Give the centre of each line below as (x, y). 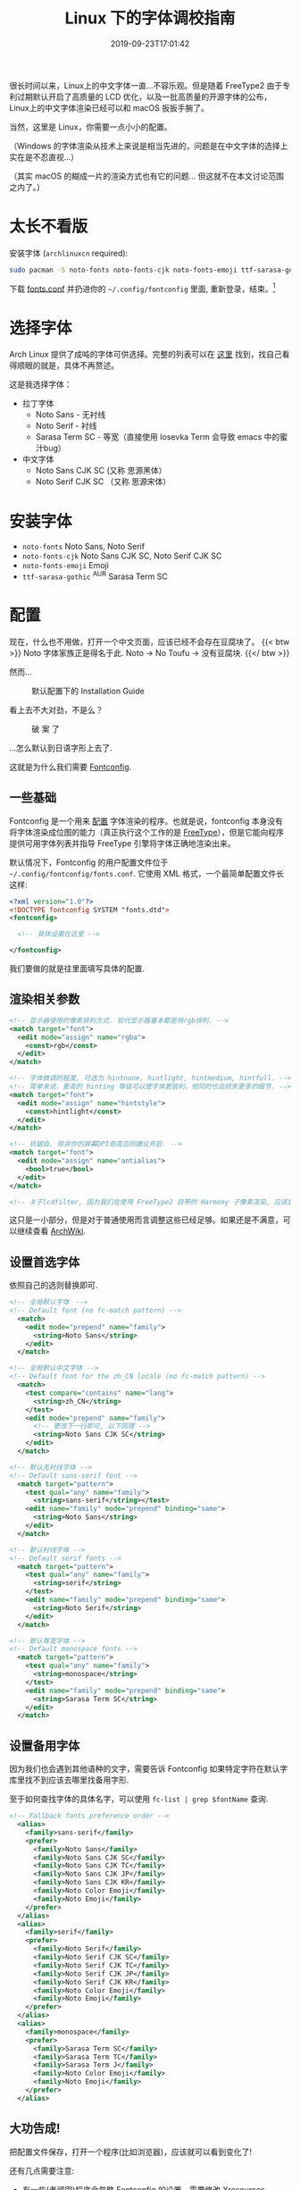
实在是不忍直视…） (44, 156)
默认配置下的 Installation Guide (88, 691)
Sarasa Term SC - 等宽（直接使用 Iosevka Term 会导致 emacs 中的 (158, 437)
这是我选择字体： (41, 384)
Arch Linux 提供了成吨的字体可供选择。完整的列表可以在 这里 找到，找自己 (146, 355)
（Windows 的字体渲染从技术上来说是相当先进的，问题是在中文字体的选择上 (149, 146)
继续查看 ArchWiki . (51, 1231)
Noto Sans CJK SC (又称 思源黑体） (101, 471)
